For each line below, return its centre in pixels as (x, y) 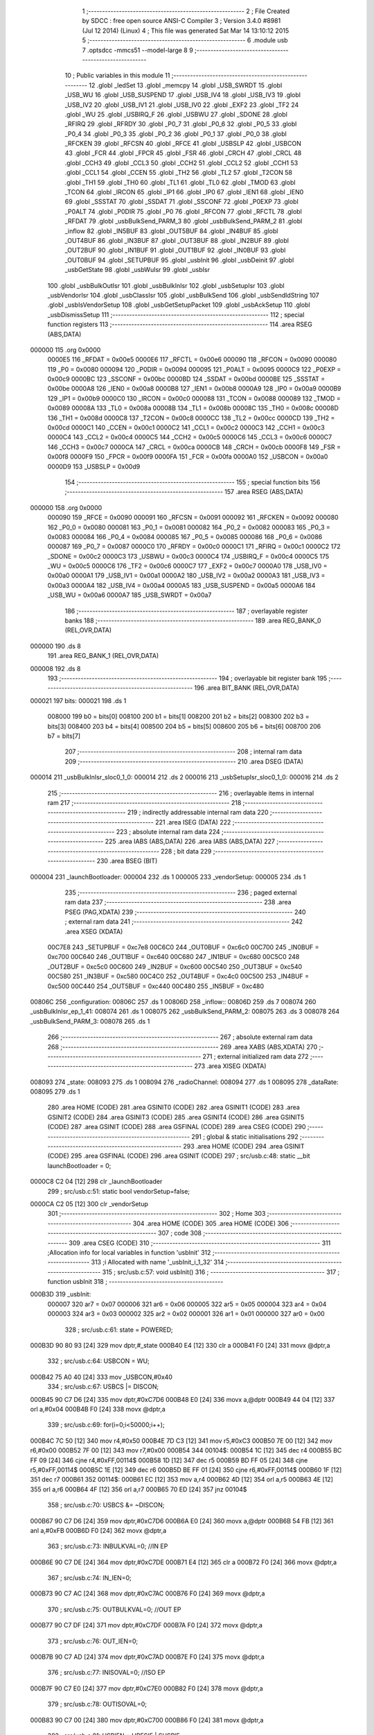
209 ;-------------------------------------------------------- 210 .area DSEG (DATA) (184, 761)
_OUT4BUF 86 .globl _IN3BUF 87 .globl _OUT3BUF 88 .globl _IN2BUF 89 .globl (177, 240)
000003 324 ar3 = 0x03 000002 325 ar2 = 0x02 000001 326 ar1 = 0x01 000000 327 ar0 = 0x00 (186, 1314)
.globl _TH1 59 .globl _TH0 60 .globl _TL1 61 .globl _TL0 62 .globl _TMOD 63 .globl (180, 182)
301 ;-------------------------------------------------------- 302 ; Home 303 (157, 1214)
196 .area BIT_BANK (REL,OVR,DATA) (247, 688)
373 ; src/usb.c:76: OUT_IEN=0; (93, 1641)
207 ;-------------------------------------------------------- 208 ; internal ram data (184, 752)
